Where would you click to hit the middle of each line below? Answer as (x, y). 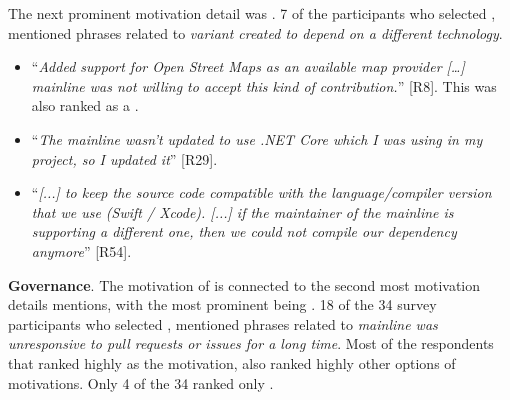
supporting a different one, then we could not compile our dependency (244, 231)
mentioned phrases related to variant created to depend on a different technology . (255, 32)
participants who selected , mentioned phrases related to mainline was (223, 323)
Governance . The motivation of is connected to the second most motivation (244, 284)
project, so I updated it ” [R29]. (124, 158)
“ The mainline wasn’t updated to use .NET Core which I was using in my (257, 138)
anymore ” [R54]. (81, 250)
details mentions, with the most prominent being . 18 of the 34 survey (222, 304)
